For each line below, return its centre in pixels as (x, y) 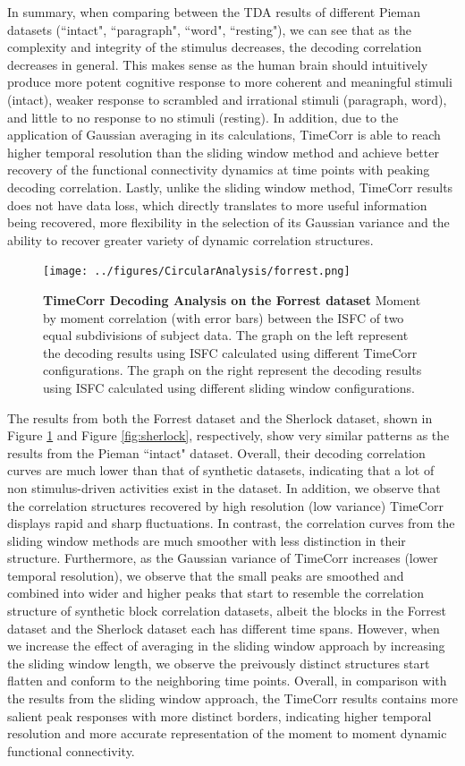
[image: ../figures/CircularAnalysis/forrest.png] (197, 272)
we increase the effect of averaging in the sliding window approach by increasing (226, 646)
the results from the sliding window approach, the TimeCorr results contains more (232, 698)
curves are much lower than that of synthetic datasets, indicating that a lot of (221, 470)
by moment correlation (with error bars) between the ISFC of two (224, 317)
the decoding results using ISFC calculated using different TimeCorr (230, 352)
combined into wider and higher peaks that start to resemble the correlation (216, 593)
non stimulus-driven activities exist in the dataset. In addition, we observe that (224, 487)
